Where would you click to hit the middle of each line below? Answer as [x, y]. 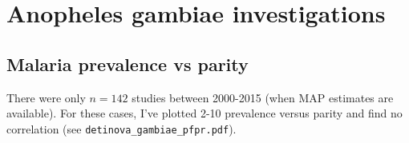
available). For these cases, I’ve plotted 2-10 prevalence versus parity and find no [204, 113]
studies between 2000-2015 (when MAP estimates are [263, 97]
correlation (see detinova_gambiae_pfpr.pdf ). [121, 128]
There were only [46, 97]
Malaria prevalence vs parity [128, 64]
